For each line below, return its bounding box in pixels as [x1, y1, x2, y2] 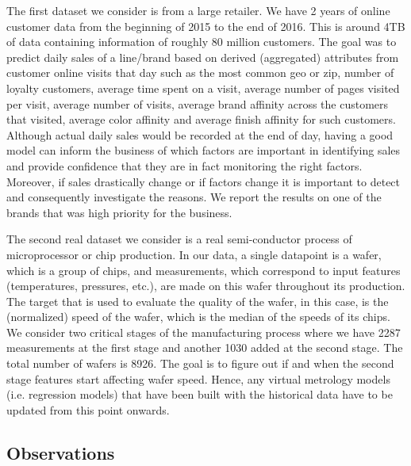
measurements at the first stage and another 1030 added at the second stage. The [6, 339, 403, 356]
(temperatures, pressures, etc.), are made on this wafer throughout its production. [6, 277, 405, 294]
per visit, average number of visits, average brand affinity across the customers [6, 95, 389, 112]
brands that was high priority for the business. [6, 204, 232, 220]
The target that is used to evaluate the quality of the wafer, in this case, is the [6, 292, 389, 309]
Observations [6, 440, 115, 464]
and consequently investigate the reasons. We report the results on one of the [6, 189, 382, 205]
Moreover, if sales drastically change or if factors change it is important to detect [6, 173, 401, 189]
